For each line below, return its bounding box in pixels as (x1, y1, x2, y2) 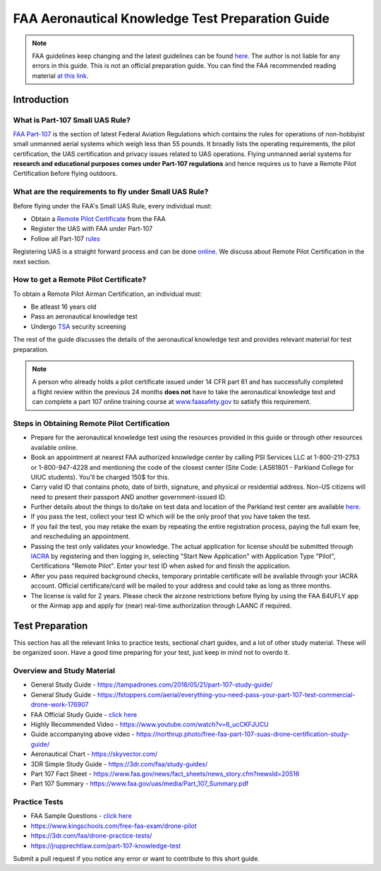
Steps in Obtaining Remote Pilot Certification (13, 418, 170, 428)
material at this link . (32, 71, 89, 80)
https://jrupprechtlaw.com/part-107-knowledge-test (30, 841, 181, 850)
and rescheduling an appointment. (30, 532, 131, 540)
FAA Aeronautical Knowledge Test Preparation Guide (13, 11, 330, 26)
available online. (30, 443, 78, 451)
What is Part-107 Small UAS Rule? (13, 115, 131, 125)
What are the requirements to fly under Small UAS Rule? (13, 187, 209, 197)
